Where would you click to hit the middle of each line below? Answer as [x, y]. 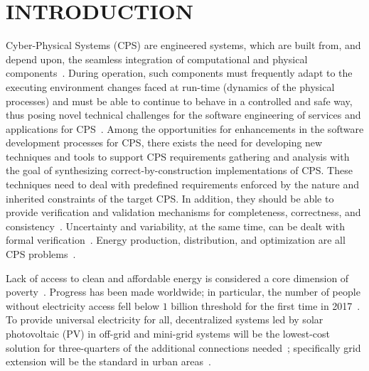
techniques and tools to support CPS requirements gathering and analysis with [178, 156]
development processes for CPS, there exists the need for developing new [164, 143]
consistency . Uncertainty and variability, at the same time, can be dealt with [176, 226]
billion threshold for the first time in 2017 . [266, 305]
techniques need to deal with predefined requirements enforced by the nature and [182, 184]
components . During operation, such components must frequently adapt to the [179, 73]
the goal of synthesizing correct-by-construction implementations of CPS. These [179, 170]
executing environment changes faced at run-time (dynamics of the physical [170, 86]
